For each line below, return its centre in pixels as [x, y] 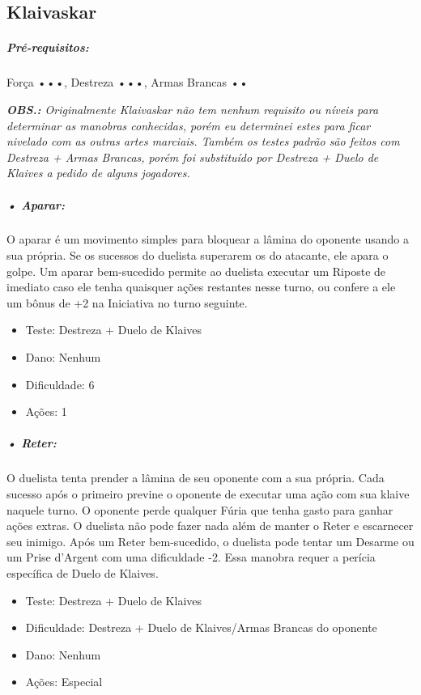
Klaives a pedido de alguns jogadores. [98, 173]
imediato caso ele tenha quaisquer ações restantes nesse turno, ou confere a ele [201, 287]
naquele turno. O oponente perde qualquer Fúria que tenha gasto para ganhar [200, 509]
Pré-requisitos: [48, 47]
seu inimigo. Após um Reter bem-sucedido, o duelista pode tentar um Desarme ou [210, 541]
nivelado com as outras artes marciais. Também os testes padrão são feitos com [203, 141]
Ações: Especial [64, 682]
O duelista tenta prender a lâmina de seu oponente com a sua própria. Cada [196, 478]
